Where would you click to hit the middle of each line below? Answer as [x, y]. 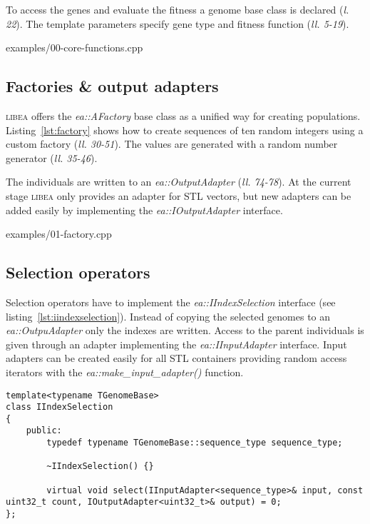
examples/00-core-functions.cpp [74, 47]
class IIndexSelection [60, 407]
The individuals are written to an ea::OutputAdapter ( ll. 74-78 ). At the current [179, 182]
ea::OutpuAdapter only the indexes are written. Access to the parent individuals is [185, 330]
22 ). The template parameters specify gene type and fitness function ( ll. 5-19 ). [178, 23]
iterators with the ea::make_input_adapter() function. [125, 372]
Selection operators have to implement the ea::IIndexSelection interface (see [171, 302]
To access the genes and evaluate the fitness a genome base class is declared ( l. [178, 9]
